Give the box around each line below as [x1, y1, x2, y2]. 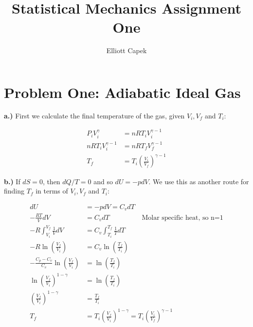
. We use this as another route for [148, 176, 249, 186]
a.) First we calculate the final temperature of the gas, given [4, 110, 185, 120]
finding [4, 186, 25, 196]
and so [93, 176, 113, 186]
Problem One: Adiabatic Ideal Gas [4, 82, 241, 102]
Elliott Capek [106, 45, 147, 56]
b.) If [4, 176, 20, 186]
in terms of [36, 186, 68, 196]
